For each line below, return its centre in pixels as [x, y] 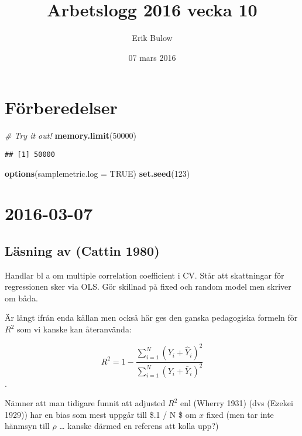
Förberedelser [61, 107]
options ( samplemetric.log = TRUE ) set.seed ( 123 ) [97, 173]
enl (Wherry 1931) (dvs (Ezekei [237, 403]
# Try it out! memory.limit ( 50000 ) [71, 135]
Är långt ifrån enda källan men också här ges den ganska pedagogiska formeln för [151, 317]
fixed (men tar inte [240, 414]
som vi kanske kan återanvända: [74, 329]
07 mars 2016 [152, 57]
